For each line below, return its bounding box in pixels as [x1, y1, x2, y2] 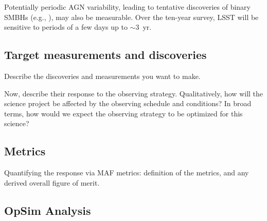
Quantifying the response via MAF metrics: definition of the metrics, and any [4, 167, 249, 178]
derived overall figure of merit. [4, 177, 100, 188]
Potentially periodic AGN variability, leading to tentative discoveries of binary [4, 2, 251, 12]
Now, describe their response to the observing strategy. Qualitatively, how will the [4, 88, 263, 98]
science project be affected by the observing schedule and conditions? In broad [4, 98, 252, 109]
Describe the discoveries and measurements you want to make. [4, 70, 201, 81]
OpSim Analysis [4, 202, 91, 218]
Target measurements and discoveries [4, 47, 207, 63]
